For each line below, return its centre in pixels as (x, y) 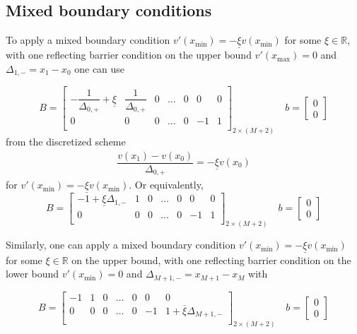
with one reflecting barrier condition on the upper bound (129, 55)
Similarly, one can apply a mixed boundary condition (121, 245)
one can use (100, 69)
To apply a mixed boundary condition (88, 40)
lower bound (33, 274)
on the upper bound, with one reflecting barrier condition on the (211, 260)
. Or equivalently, (166, 185)
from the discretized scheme (66, 141)
